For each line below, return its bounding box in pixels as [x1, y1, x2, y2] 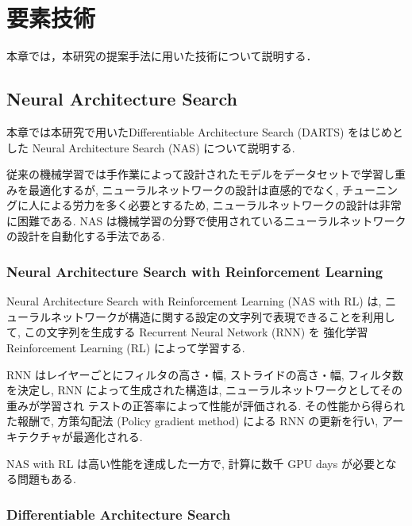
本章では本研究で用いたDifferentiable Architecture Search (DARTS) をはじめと [6, 123, 404, 140]
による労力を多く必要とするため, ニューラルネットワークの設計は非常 [39, 197, 402, 213]
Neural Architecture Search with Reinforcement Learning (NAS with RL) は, [6, 293, 382, 309]
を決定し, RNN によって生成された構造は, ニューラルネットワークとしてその [6, 382, 403, 398]
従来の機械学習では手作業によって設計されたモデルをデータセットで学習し [6, 166, 395, 182]
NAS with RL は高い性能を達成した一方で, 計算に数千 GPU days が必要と [6, 455, 386, 471]
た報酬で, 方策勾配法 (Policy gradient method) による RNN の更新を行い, [6, 413, 379, 429]
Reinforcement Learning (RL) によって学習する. [6, 340, 245, 356]
